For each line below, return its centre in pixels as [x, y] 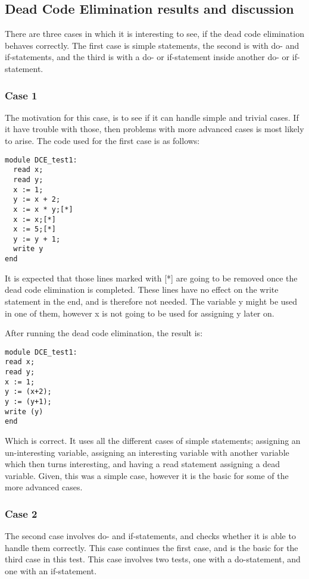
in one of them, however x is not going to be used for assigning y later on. [140, 313]
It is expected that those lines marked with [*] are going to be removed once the [151, 278]
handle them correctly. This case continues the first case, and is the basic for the [152, 547]
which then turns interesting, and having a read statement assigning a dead [143, 464]
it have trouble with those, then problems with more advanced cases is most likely [154, 129]
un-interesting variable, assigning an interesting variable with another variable [147, 452]
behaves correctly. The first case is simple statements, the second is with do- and [152, 45]
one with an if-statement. [51, 570]
